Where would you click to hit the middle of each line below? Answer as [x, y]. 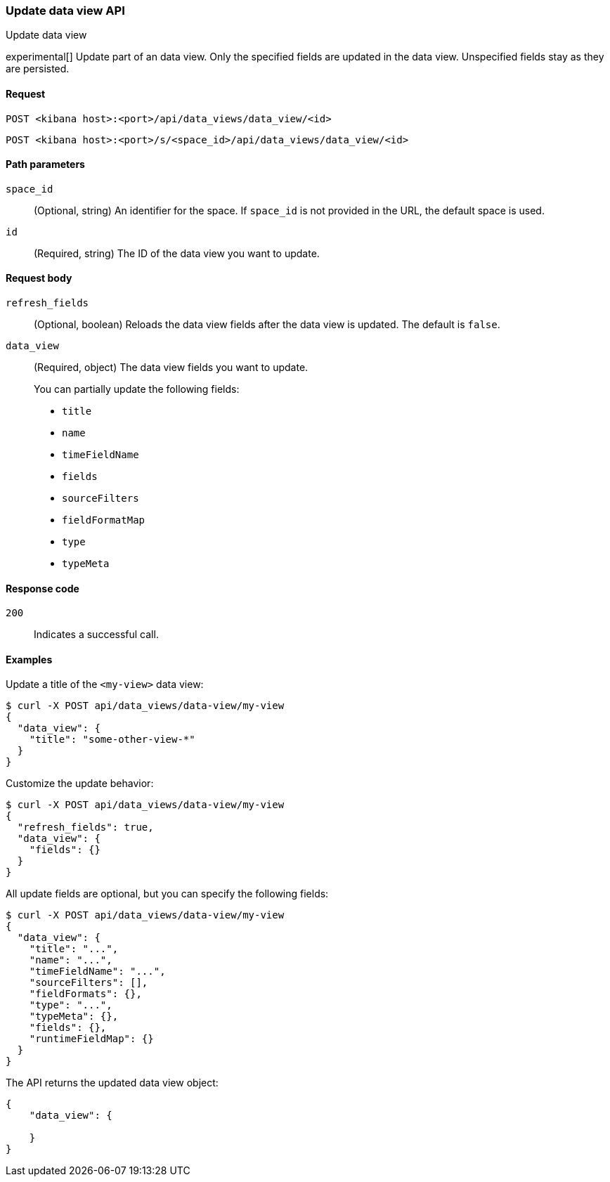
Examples [29, 659]
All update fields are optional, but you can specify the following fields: [167, 894]
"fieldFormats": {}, [85, 994]
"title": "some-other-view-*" [112, 740]
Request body [39, 278]
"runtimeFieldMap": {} [91, 1039]
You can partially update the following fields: [137, 389]
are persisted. [38, 69]
